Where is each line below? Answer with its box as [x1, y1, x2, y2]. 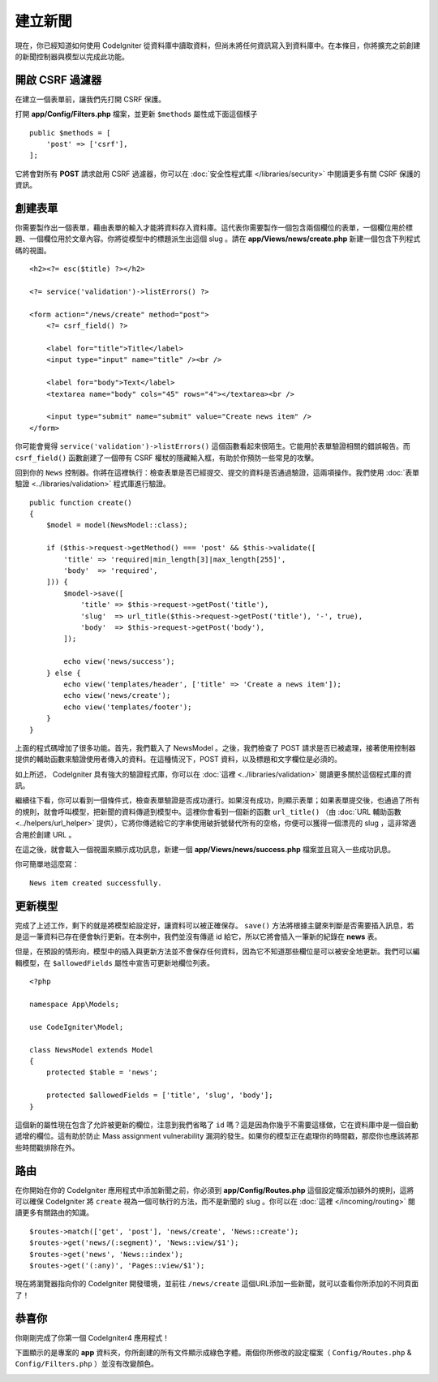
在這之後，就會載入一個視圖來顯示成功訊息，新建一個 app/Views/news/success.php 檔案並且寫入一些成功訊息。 [15, 845, 395, 855]
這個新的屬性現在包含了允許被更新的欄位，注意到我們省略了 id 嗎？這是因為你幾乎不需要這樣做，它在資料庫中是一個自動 [15, 1120, 419, 1130]
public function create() [29, 497, 133, 507]
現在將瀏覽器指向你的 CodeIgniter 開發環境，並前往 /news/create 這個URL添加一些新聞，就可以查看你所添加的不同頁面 [15, 1279, 419, 1289]
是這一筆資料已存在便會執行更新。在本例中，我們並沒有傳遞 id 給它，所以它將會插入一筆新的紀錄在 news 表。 [15, 932, 382, 941]
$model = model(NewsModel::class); [45, 520, 188, 530]
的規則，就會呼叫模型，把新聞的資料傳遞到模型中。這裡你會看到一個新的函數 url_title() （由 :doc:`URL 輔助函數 [15, 807, 401, 816]
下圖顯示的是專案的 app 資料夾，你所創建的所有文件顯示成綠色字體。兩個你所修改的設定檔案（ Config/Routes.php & [15, 1348, 412, 1358]
